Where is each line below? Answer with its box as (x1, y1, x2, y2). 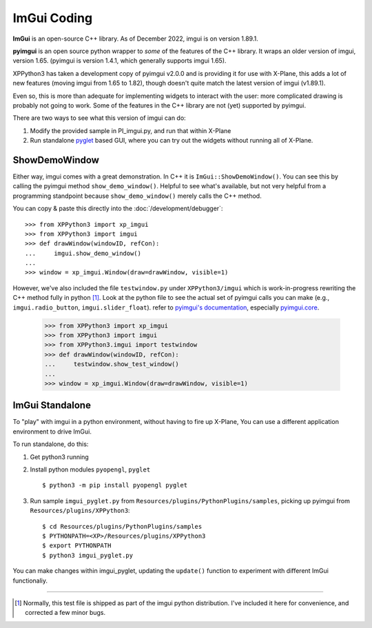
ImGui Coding (12, 10, 93, 26)
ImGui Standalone (12, 400, 91, 412)
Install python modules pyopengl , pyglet (30, 465, 151, 474)
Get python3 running (30, 452, 89, 461)
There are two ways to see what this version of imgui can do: (12, 114, 186, 122)
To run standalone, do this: (12, 440, 89, 448)
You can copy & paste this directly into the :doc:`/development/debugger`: (12, 204, 223, 213)
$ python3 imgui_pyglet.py (42, 551, 134, 559)
